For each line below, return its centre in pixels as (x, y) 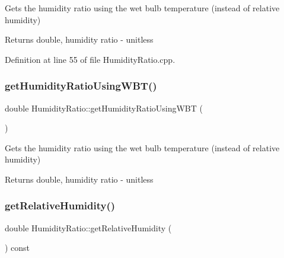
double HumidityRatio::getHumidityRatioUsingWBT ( (104, 108)
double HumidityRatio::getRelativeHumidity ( (88, 227)
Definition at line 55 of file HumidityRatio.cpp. (90, 59)
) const (17, 248)
